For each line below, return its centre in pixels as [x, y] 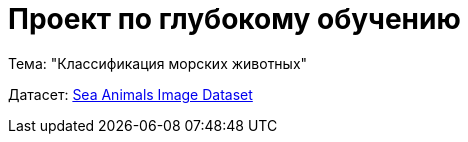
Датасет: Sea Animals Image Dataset [130, 94]
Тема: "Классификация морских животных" [158, 63]
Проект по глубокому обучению [234, 19]
